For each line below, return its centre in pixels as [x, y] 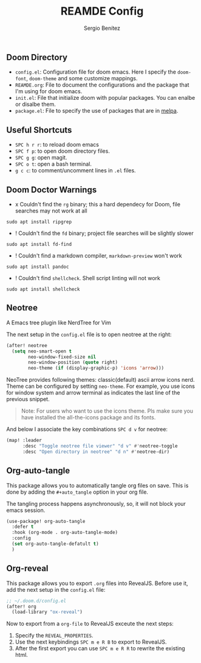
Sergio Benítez [102, 28]
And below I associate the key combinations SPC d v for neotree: [87, 429]
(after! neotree [27, 345]
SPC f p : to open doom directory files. [63, 151]
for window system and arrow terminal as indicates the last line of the [93, 393]
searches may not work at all [51, 211]
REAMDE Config [102, 11]
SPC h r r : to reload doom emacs [57, 145]
